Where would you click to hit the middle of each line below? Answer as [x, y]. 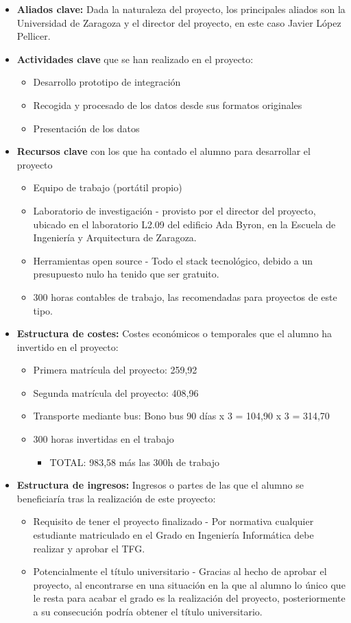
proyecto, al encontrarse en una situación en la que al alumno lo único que [189, 584]
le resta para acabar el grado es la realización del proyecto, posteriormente [189, 598]
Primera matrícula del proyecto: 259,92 [115, 370]
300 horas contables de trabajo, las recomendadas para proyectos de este [185, 296]
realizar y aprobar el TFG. [89, 548]
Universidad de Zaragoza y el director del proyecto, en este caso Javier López [179, 22]
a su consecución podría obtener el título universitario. [148, 611]
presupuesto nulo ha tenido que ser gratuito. [126, 274]
